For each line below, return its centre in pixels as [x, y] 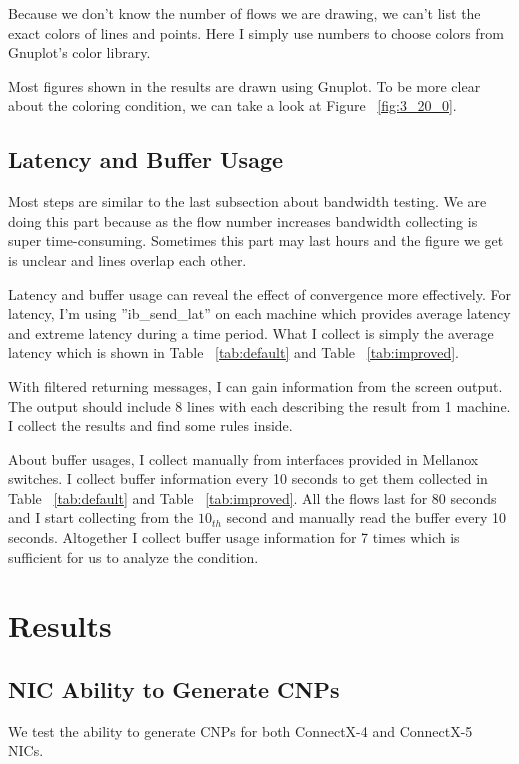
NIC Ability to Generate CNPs [174, 689]
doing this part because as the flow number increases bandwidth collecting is [243, 220]
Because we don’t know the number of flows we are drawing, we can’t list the [244, 13]
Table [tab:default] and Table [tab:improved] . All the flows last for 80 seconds [252, 497]
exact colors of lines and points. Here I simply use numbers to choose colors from [256, 32]
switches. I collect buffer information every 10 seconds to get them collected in [248, 478]
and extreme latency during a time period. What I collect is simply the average [251, 332]
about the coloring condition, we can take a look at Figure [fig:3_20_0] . [232, 105]
